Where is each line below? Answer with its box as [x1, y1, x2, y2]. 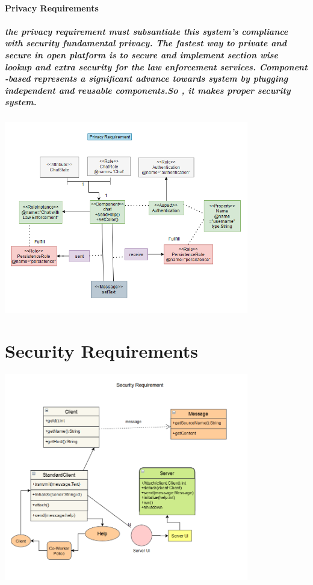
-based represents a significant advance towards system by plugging [5, 72, 288, 85]
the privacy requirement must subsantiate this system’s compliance [5, 25, 288, 37]
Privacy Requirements [5, 1, 99, 14]
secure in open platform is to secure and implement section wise [5, 48, 278, 61]
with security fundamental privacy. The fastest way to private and [5, 37, 287, 49]
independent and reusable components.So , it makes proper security [5, 84, 291, 96]
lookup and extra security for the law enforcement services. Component [5, 60, 308, 73]
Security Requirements [5, 338, 198, 363]
